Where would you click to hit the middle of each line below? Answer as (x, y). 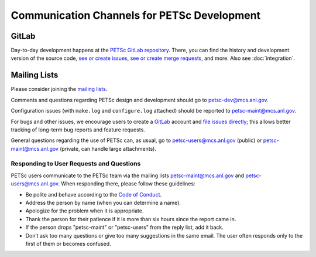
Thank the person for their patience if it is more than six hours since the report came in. (131, 219)
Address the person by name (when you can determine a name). (103, 203)
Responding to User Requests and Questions (76, 164)
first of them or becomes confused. (68, 244)
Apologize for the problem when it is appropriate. (85, 211)
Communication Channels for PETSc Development (135, 15)
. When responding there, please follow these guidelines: (127, 184)
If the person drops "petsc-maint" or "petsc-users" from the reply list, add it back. (124, 227)
